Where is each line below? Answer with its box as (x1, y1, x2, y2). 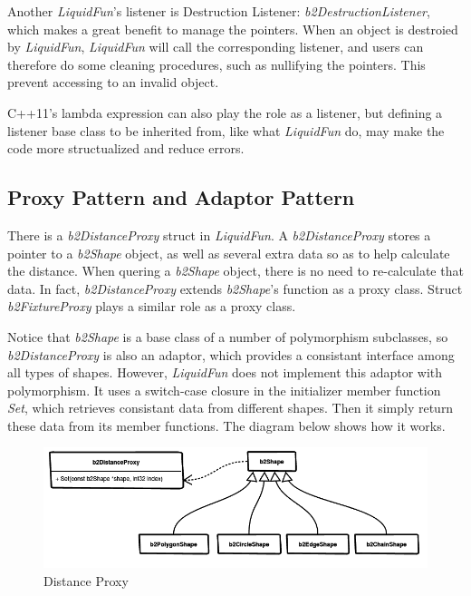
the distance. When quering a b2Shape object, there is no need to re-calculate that (7, 261, 464, 280)
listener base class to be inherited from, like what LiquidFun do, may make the (7, 121, 445, 140)
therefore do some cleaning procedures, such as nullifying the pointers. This (7, 54, 426, 73)
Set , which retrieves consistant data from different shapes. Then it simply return (7, 398, 454, 417)
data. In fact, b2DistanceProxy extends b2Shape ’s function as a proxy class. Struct (7, 278, 463, 298)
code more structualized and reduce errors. (7, 139, 245, 158)
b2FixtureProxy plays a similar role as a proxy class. (7, 297, 296, 316)
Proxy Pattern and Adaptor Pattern (7, 183, 355, 211)
